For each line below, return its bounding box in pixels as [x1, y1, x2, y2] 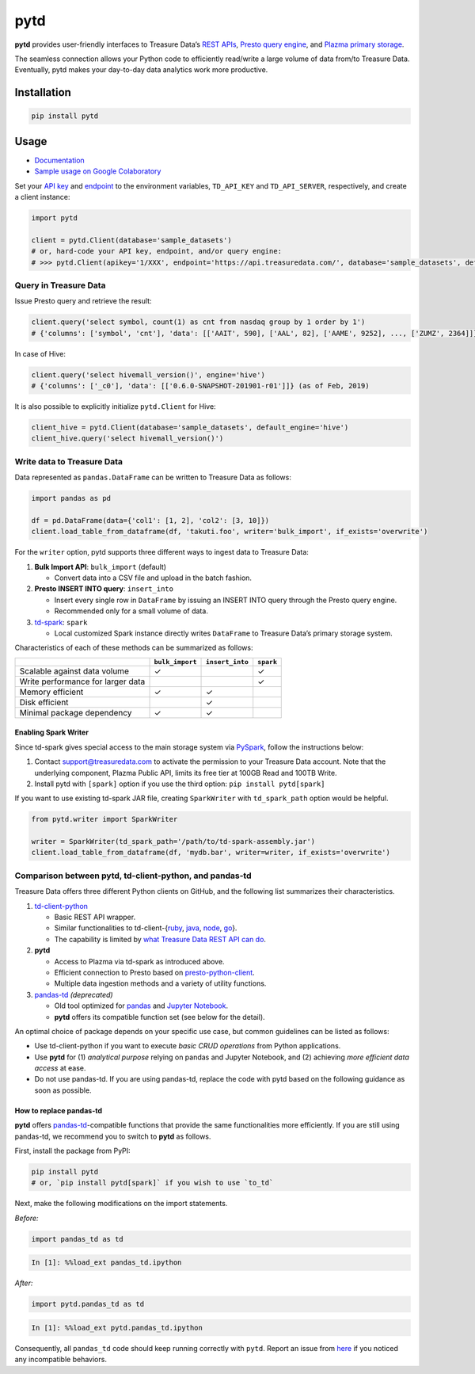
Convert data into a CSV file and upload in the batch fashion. [54, 573, 253, 582]
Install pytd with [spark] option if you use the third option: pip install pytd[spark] [34, 779, 325, 788]
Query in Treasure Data [14, 280, 106, 291]
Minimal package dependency [19, 707, 132, 718]
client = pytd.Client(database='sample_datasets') [31, 235, 233, 245]
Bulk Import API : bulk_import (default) [34, 562, 166, 571]
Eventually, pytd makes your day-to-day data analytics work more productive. [14, 65, 268, 74]
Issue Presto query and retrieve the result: [14, 296, 152, 306]
